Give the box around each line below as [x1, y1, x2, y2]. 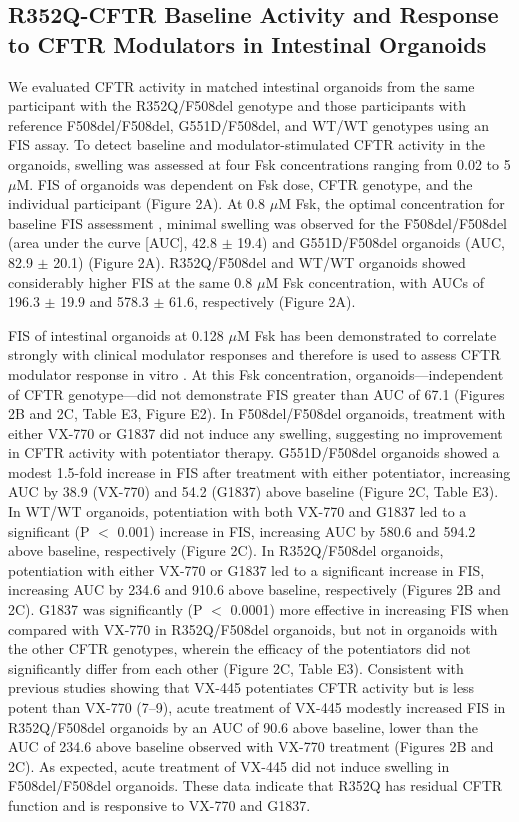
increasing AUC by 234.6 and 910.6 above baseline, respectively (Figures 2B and [8, 579, 501, 600]
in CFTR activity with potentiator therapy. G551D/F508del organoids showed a [8, 442, 500, 463]
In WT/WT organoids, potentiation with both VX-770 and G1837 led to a [8, 501, 467, 522]
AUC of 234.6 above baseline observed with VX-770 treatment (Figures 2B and [8, 736, 494, 757]
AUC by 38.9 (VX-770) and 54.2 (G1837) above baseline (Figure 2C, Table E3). [8, 481, 499, 502]
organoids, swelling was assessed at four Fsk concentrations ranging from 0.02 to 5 [8, 153, 511, 174]
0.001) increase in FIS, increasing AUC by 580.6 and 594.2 [117, 520, 476, 541]
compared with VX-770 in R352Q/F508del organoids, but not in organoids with [8, 618, 498, 639]
